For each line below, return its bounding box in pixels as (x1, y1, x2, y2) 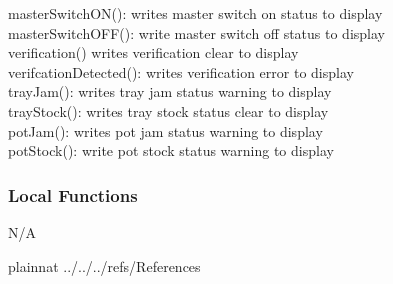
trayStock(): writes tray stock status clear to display (8, 100, 329, 121)
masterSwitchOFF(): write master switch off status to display (8, 22, 385, 43)
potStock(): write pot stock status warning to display (8, 140, 334, 161)
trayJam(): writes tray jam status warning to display (8, 81, 332, 102)
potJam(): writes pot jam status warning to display (8, 120, 323, 141)
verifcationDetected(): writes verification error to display (8, 61, 354, 82)
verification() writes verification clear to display (8, 42, 299, 63)
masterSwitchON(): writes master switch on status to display (8, 3, 383, 23)
